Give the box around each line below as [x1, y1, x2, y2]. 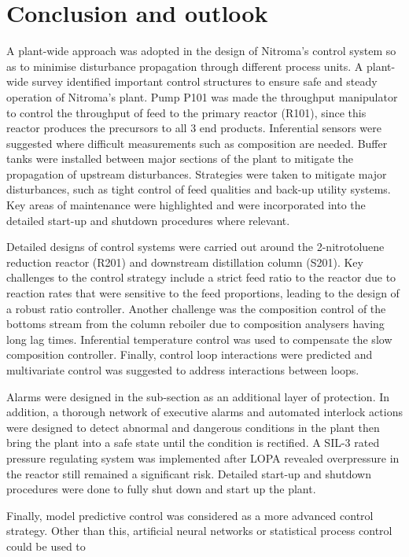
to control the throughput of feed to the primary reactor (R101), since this [6, 104, 367, 120]
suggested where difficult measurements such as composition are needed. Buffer [6, 135, 388, 151]
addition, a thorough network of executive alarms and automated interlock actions [6, 404, 403, 420]
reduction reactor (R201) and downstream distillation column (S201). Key [6, 253, 363, 270]
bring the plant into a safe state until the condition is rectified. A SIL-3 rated [6, 434, 380, 451]
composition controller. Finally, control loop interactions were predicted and [6, 346, 373, 363]
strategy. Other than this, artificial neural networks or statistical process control [6, 522, 392, 539]
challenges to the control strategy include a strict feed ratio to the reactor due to [6, 269, 396, 286]
